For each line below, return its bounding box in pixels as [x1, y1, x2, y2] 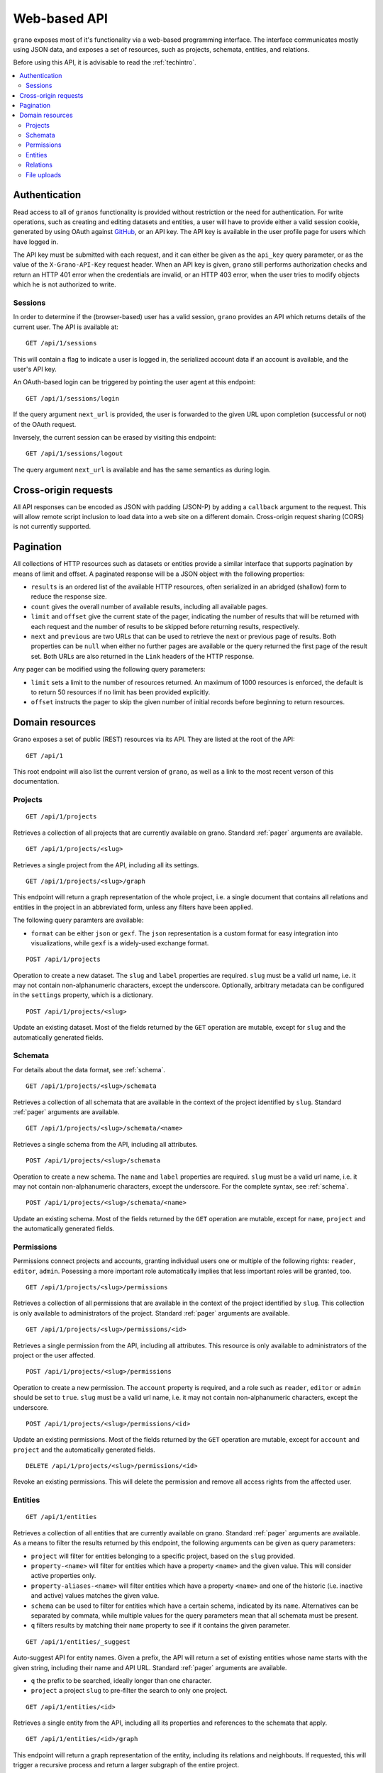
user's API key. [13, 365, 57, 373]
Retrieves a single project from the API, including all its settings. [13, 860, 199, 869]
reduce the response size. [30, 592, 107, 601]
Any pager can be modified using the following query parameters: [13, 665, 206, 674]
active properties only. [30, 1572, 96, 1580]
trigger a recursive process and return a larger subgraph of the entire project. [13, 1761, 240, 1769]
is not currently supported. [13, 522, 91, 531]
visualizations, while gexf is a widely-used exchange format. [30, 938, 209, 947]
